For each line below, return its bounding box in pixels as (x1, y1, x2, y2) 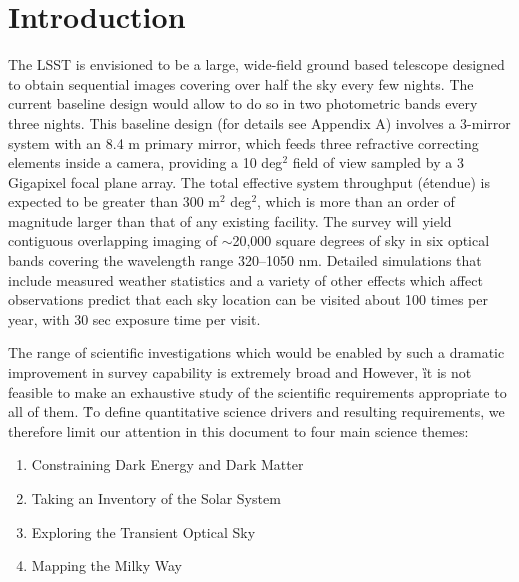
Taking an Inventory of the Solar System (31, 488, 281, 508)
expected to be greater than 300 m (8, 191, 221, 212)
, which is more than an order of (257, 191, 455, 212)
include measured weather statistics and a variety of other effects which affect (8, 269, 483, 290)
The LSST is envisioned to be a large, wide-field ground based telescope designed (8, 54, 505, 75)
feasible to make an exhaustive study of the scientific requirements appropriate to (8, 381, 507, 402)
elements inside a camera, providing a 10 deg (8, 152, 283, 173)
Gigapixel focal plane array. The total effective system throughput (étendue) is (8, 171, 490, 192)
